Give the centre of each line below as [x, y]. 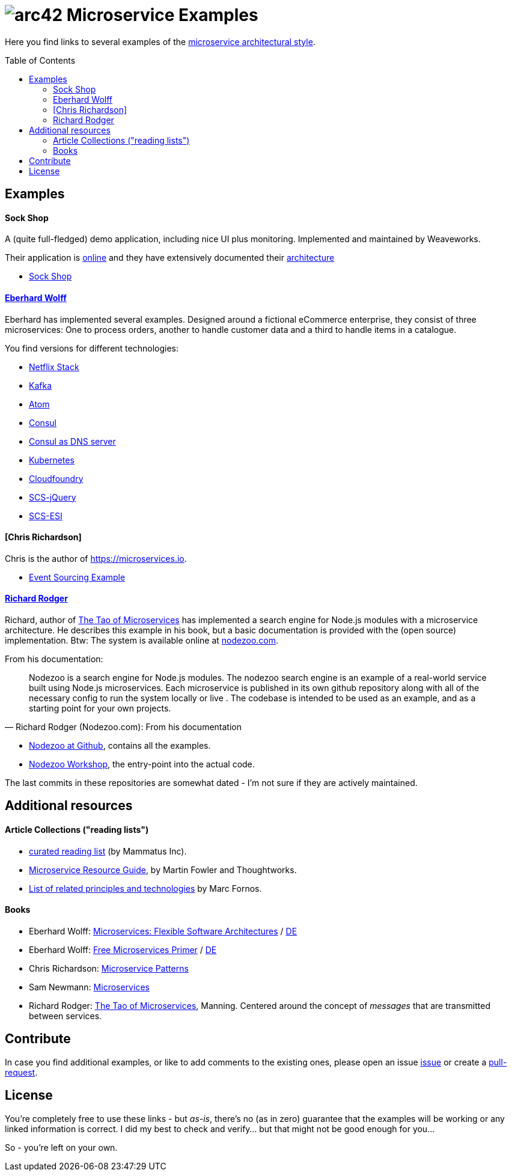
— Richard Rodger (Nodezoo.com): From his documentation [123, 727]
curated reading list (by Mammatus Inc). [108, 851]
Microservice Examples [162, 15]
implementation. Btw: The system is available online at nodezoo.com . [142, 641]
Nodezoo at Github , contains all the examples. [120, 746]
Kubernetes [52, 460]
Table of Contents [40, 60]
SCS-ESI [46, 516]
